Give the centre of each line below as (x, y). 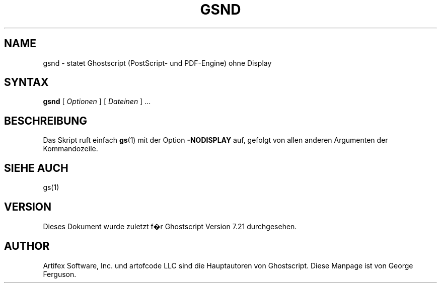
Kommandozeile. (70, 149)
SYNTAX (26, 82)
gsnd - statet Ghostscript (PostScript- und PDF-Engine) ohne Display (157, 63)
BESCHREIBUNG (46, 121)
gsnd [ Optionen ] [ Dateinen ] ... (97, 102)
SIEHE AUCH (36, 168)
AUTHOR (27, 246)
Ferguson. (60, 274)
